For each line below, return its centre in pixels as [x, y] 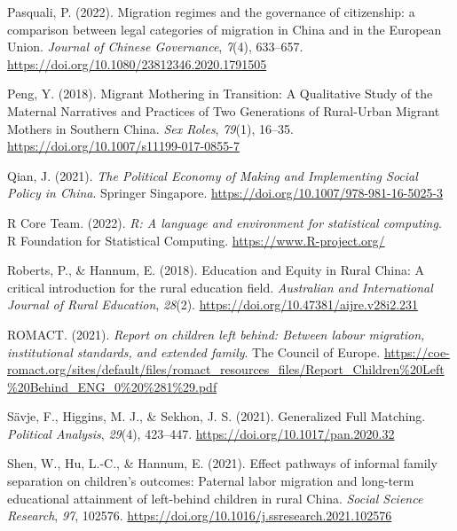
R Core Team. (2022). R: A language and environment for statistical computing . [225, 222]
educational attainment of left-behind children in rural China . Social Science [215, 498]
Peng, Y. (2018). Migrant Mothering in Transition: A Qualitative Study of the [220, 94]
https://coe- [417, 351]
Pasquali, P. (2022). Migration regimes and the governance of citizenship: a [211, 12]
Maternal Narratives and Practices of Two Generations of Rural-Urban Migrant [224, 110]
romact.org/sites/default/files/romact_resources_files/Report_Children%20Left [226, 369]
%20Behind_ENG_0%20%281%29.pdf [112, 386]
